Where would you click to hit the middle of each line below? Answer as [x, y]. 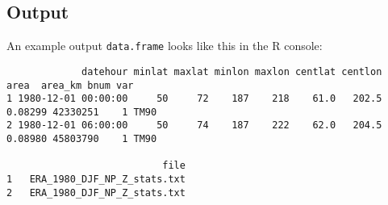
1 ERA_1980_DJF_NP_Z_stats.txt [96, 180]
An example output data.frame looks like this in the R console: [165, 46]
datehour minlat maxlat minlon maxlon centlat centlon [232, 71]
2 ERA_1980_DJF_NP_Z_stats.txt [96, 192]
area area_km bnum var [70, 85]
